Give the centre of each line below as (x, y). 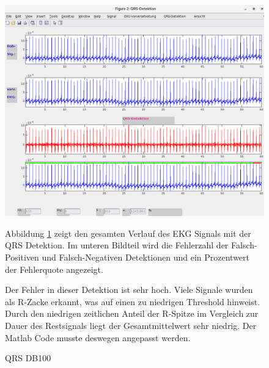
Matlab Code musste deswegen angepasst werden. (98, 337)
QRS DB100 (28, 358)
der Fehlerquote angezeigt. (54, 269)
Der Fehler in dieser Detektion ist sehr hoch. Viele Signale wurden (129, 290)
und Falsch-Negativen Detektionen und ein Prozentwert (146, 257)
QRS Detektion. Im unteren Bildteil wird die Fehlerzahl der (117, 245)
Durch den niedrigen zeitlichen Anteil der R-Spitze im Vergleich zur (132, 313)
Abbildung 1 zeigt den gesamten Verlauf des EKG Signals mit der (128, 233)
